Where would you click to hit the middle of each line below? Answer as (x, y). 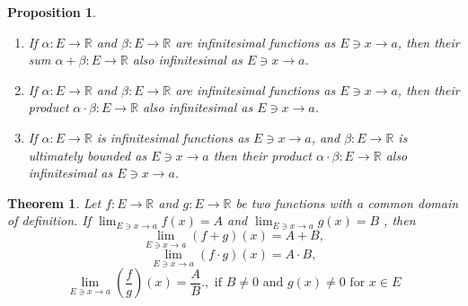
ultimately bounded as (88, 155)
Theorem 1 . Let (54, 202)
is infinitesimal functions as (173, 137)
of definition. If (49, 220)
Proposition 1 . (52, 12)
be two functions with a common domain (347, 202)
